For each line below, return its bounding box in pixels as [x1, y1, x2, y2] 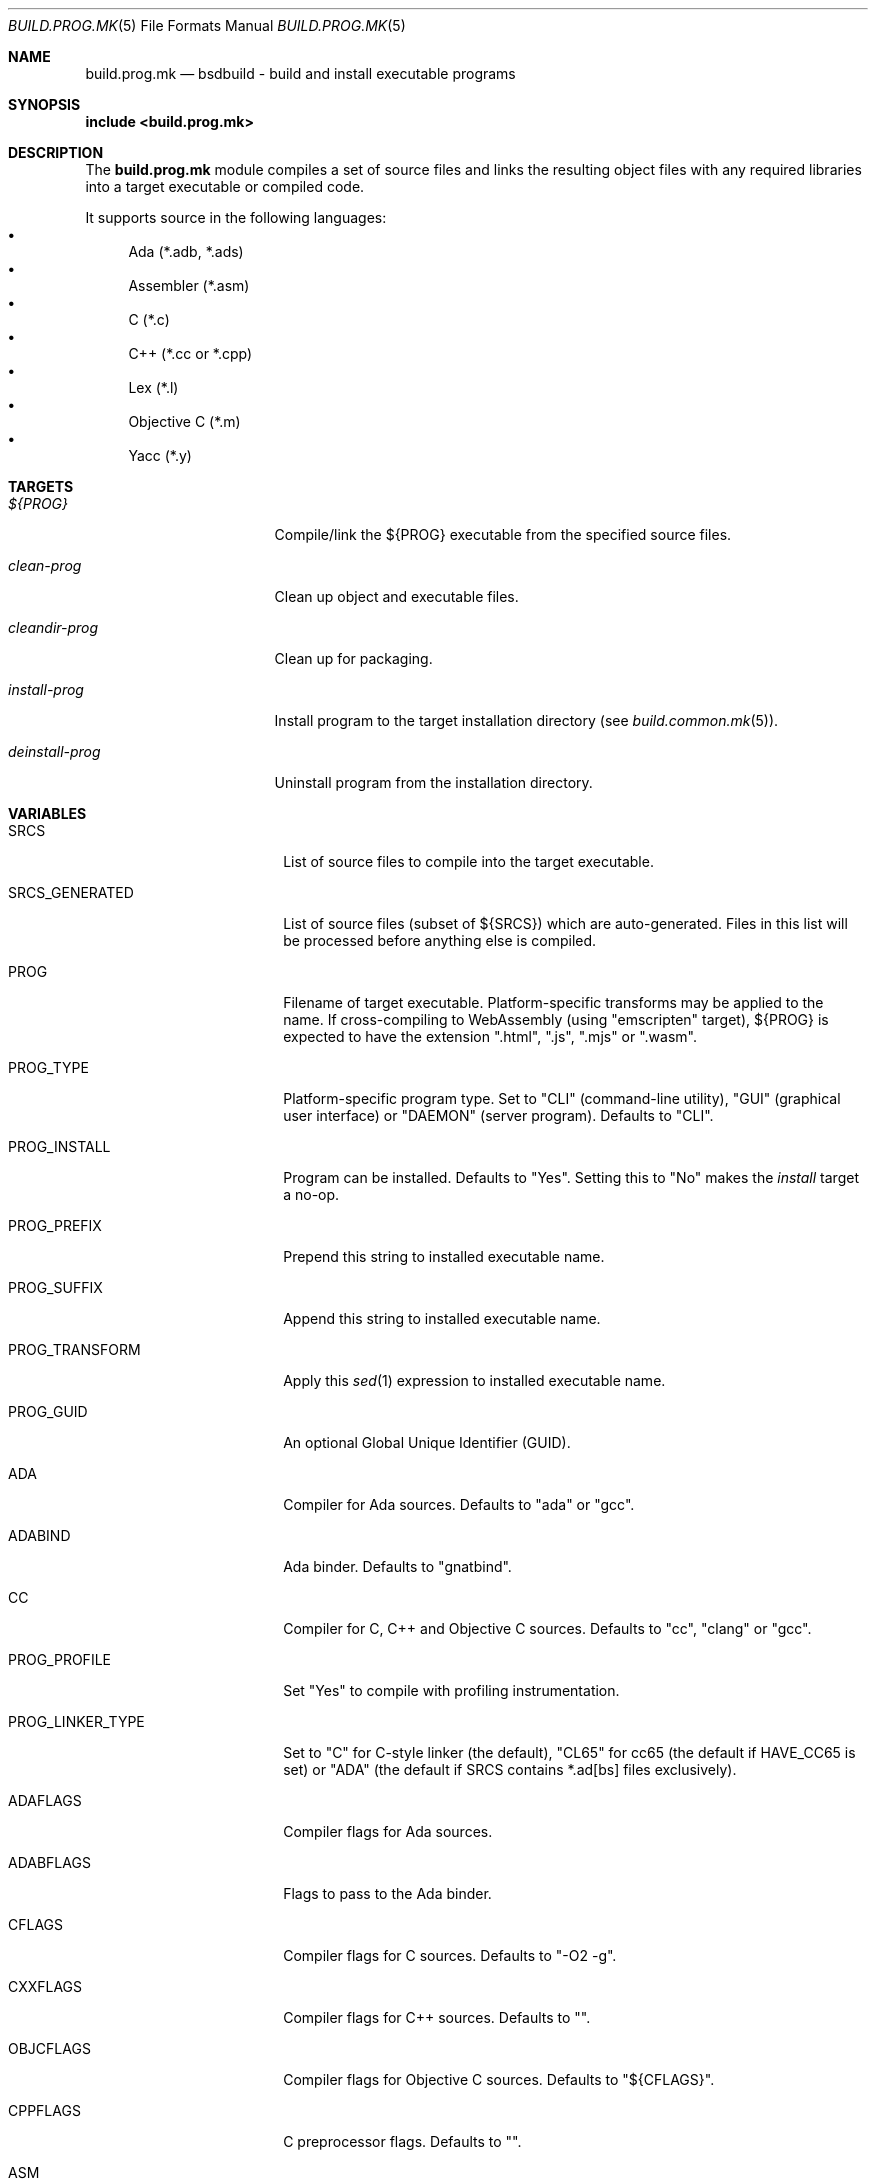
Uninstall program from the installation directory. [274, 774, 593, 791]
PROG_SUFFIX [8, 1279, 103, 1296]
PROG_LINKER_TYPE [8, 1713, 145, 1730]
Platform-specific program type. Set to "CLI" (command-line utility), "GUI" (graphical [283, 1090, 841, 1107]
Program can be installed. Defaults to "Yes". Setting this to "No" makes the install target [283, 1169, 859, 1186]
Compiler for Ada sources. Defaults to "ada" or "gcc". [283, 1496, 635, 1513]
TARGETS [8, 478, 74, 495]
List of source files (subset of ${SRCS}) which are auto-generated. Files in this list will [283, 915, 848, 932]
